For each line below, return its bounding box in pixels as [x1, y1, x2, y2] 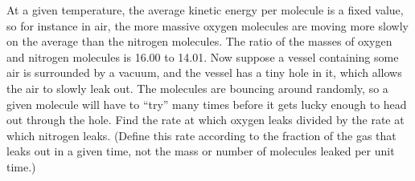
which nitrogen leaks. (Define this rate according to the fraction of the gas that [6, 127, 397, 143]
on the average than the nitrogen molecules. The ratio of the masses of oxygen [6, 33, 392, 50]
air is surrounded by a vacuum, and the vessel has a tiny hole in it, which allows [6, 64, 402, 81]
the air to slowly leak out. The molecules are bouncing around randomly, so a [6, 79, 388, 96]
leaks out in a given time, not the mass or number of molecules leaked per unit [6, 143, 395, 159]
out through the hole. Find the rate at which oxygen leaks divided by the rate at [6, 111, 405, 128]
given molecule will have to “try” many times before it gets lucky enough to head [6, 95, 407, 112]
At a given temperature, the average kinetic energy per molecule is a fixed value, [6, 2, 404, 18]
